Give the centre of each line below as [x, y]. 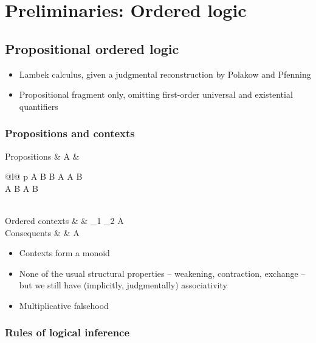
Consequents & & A [42, 232]
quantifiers [39, 106]
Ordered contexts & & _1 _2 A [64, 220]
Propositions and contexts [70, 133]
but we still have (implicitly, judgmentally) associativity [123, 285]
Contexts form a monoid [64, 253]
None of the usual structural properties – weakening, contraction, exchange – [162, 273]
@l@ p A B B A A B [44, 176]
